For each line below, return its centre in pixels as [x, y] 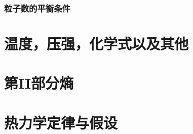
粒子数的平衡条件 [37, 8]
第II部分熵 [39, 83]
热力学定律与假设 [61, 122]
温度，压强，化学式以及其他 [96, 44]
